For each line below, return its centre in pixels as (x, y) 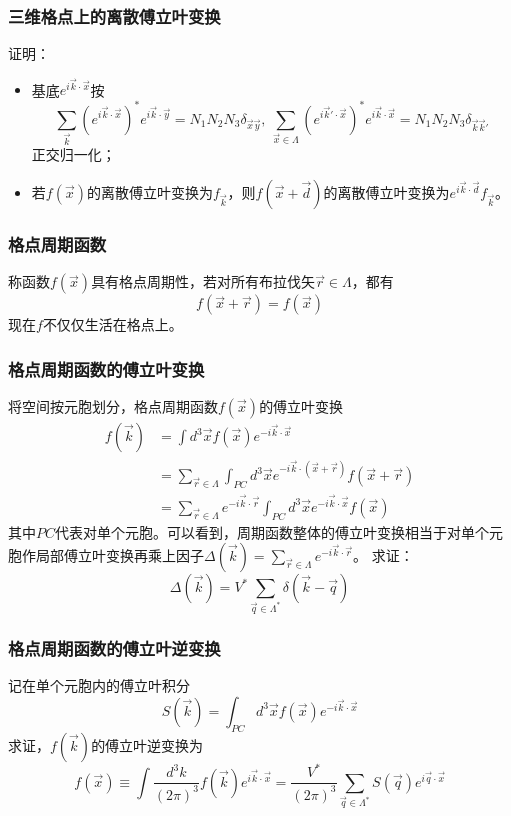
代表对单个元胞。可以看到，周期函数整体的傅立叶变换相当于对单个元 (279, 531)
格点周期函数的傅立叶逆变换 (114, 647)
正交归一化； (73, 154)
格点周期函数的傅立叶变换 (106, 368)
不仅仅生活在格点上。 (112, 324)
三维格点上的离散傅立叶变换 (114, 15)
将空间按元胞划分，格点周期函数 (113, 406)
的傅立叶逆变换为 (147, 744)
